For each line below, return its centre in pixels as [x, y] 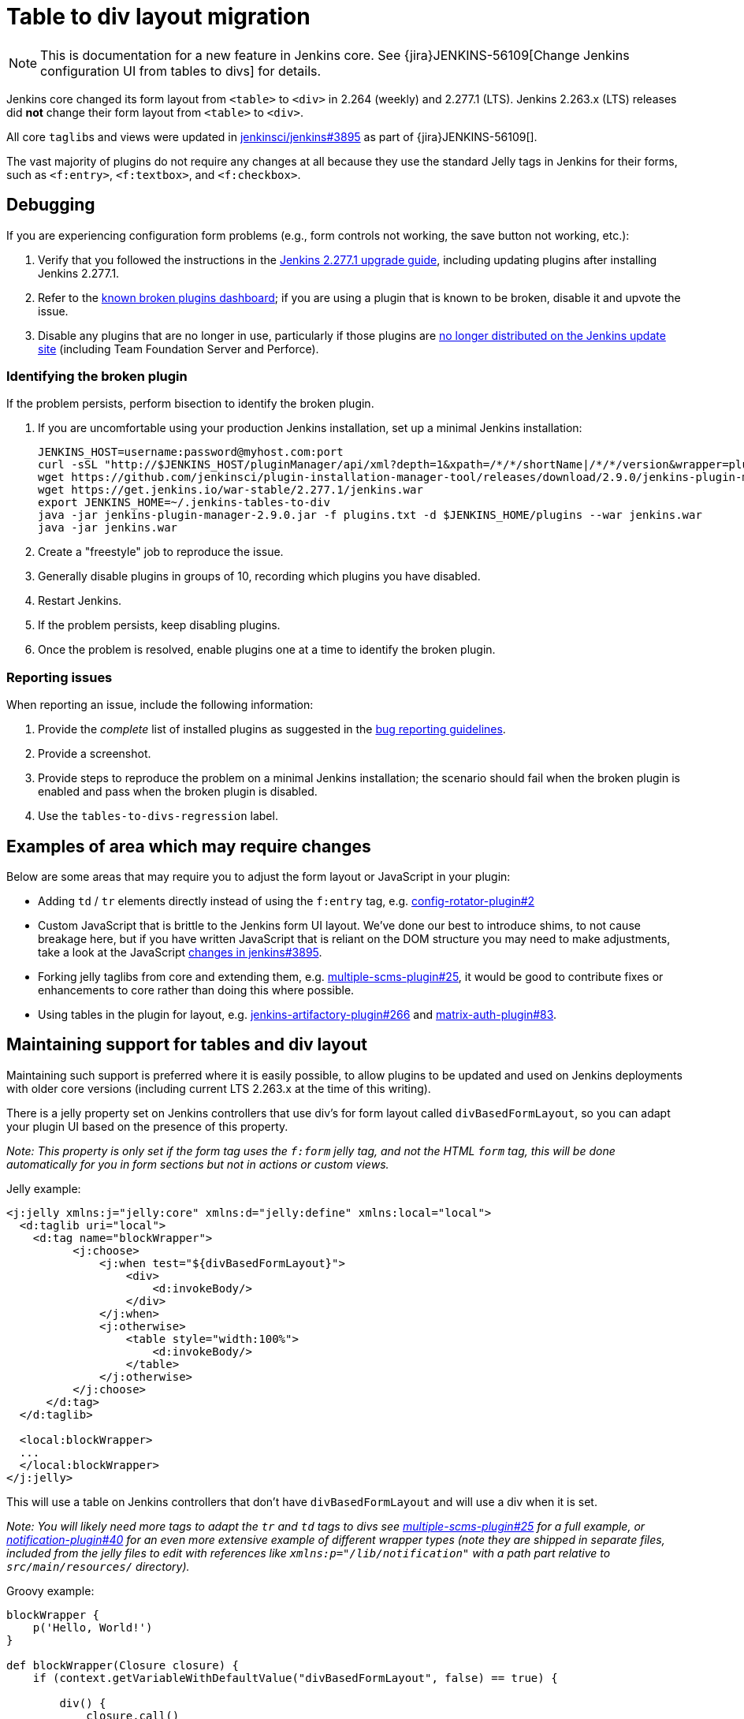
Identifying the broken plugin [97, 376]
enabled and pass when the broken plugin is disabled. [178, 792]
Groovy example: [50, 1590]
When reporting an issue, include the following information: [160, 705]
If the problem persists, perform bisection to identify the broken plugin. [190, 404]
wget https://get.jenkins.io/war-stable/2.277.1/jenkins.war [231, 490]
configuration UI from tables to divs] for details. [181, 71]
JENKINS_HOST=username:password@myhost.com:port [191, 452]
